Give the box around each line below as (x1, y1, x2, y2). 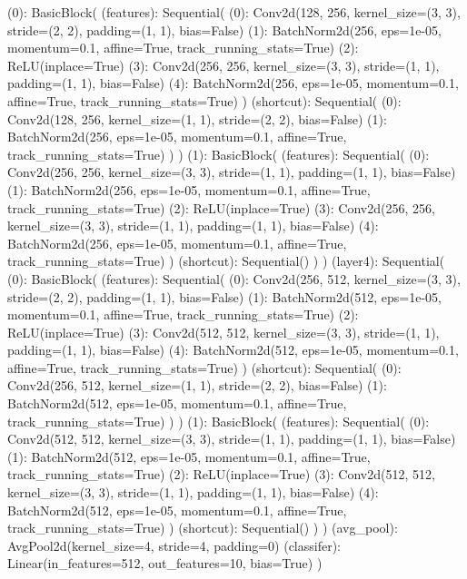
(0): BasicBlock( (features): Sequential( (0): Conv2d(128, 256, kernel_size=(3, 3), (7, 3, 461, 21)
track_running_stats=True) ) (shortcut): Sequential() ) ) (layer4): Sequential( (7, 251, 445, 270)
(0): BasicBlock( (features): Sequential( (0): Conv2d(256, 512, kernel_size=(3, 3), (7, 269, 461, 288)
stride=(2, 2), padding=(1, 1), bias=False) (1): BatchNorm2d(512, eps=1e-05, (7, 287, 442, 306)
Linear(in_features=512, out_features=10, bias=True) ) (7, 554, 323, 573)
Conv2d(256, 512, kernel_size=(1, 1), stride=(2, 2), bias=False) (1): (7, 376, 387, 395)
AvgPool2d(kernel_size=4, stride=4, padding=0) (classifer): (7, 535, 341, 554)
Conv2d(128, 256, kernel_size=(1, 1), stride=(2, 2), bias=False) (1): (7, 109, 387, 128)
